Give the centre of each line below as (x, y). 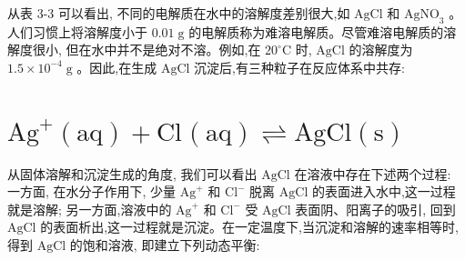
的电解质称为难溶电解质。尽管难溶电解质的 (316, 31)
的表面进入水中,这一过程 (384, 191)
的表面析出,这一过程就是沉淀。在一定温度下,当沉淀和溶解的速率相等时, (249, 227)
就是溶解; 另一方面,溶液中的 (90, 209)
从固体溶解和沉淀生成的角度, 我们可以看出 (132, 173)
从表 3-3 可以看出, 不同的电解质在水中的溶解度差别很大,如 (179, 13)
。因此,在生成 (117, 67)
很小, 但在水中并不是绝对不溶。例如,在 (147, 50)
